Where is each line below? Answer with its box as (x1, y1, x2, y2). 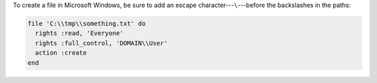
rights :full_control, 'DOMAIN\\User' (35, 39, 168, 47)
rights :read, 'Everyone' (35, 29, 124, 38)
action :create (35, 49, 87, 57)
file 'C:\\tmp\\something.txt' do (27, 20, 146, 27)
